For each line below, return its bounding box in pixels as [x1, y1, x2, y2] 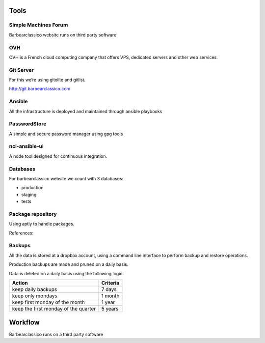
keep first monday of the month [12, 299, 85, 306]
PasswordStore [9, 120, 47, 127]
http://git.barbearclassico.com [9, 86, 71, 92]
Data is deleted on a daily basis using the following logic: [9, 270, 124, 276]
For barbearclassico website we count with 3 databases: [9, 176, 124, 181]
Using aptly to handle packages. [9, 221, 75, 227]
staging [21, 192, 37, 198]
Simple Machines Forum [9, 22, 68, 29]
